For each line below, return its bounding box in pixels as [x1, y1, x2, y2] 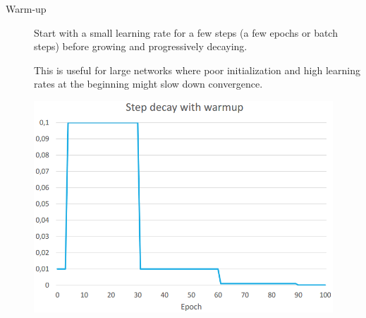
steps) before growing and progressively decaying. [34, 39, 248, 54]
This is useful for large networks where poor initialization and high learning [34, 62, 360, 77]
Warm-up [6, 1, 47, 16]
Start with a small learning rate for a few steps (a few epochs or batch [34, 25, 338, 40]
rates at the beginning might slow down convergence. [34, 76, 263, 91]
